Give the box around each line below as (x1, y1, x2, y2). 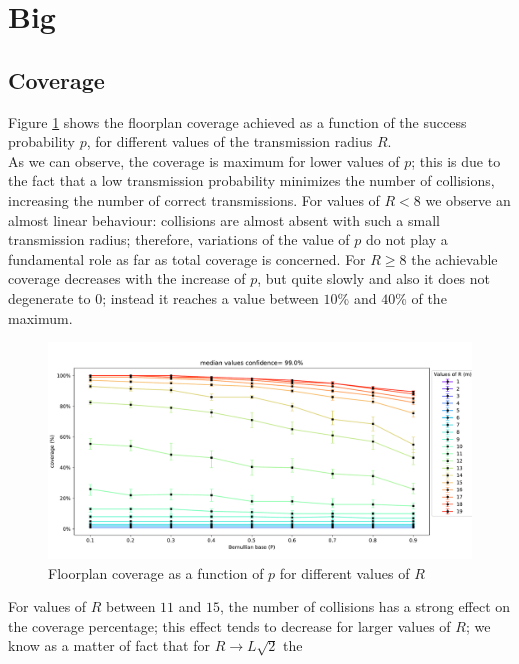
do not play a (366, 229, 448, 250)
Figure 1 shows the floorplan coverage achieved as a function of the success (8, 111, 467, 132)
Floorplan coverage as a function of (48, 562, 264, 583)
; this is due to (411, 150, 501, 171)
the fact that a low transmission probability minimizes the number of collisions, (8, 170, 495, 191)
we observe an (425, 189, 511, 210)
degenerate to (8, 287, 91, 308)
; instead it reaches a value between (102, 287, 319, 308)
